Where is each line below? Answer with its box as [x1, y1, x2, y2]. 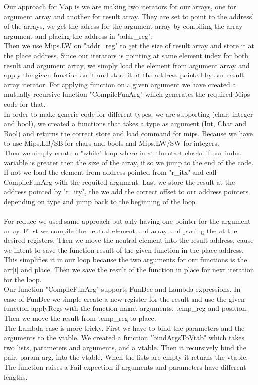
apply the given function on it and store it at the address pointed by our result [4, 70, 244, 80]
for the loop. [4, 274, 42, 284]
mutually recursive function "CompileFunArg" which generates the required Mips [4, 89, 250, 99]
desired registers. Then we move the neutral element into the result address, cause [4, 235, 254, 245]
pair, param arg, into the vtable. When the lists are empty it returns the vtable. [4, 352, 248, 362]
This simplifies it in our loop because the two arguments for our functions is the [4, 254, 247, 265]
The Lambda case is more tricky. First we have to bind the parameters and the [4, 322, 245, 333]
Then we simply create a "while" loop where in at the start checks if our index [4, 147, 242, 157]
